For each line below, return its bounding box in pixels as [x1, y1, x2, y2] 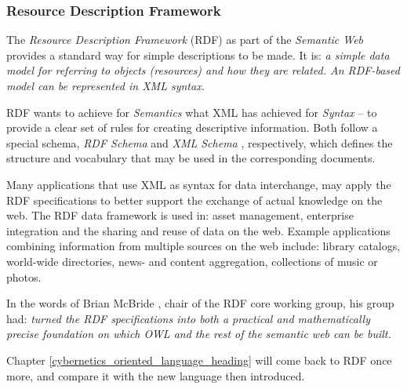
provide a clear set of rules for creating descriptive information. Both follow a [6, 119, 378, 136]
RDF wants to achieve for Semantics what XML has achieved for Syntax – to [6, 104, 377, 120]
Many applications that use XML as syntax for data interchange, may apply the [6, 176, 391, 192]
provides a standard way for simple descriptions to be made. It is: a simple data [6, 46, 390, 63]
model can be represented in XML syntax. [6, 78, 205, 93]
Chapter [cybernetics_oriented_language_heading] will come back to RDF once [6, 351, 392, 368]
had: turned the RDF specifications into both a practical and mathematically [6, 310, 370, 326]
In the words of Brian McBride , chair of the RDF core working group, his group [6, 295, 394, 311]
